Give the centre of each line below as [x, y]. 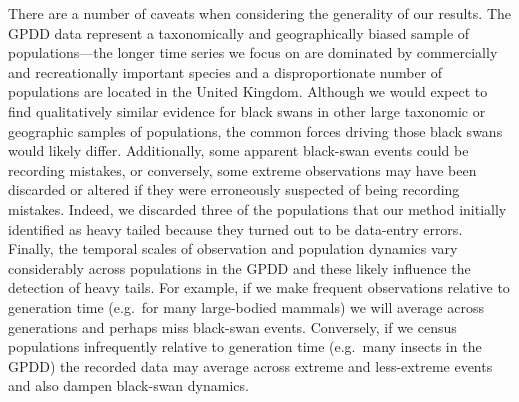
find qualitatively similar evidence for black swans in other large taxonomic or [247, 110]
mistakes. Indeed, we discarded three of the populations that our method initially [257, 208]
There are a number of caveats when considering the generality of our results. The [259, 13]
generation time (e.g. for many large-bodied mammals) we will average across [246, 306]
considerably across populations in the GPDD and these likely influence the [239, 267]
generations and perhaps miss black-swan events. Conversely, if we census [232, 326]
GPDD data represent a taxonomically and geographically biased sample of [239, 32]
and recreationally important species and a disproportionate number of [225, 71]
